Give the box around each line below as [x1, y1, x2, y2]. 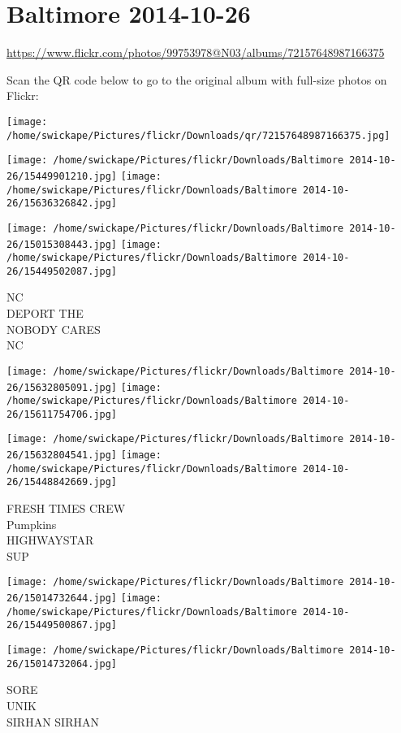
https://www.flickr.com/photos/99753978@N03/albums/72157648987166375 [6, 44, 385, 61]
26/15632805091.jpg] [6, 381, 118, 393]
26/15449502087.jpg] [6, 265, 118, 277]
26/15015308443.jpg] [6, 238, 118, 250]
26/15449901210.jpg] [6, 170, 118, 182]
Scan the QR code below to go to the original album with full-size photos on [6, 71, 387, 88]
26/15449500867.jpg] [6, 619, 118, 631]
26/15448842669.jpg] [6, 476, 118, 488]
